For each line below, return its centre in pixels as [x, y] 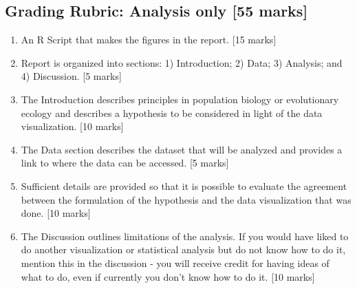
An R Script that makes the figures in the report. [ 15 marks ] [149, 40]
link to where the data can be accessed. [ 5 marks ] [125, 163]
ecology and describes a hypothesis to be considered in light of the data [172, 113]
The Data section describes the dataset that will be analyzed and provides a [182, 149]
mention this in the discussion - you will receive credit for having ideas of [175, 263]
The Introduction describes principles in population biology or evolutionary [180, 99]
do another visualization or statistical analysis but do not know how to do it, [183, 249]
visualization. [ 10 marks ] [72, 126]
